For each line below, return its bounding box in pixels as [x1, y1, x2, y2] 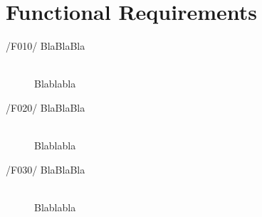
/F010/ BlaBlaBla [6, 38, 85, 53]
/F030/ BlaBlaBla [6, 162, 85, 176]
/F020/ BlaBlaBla [6, 100, 85, 115]
